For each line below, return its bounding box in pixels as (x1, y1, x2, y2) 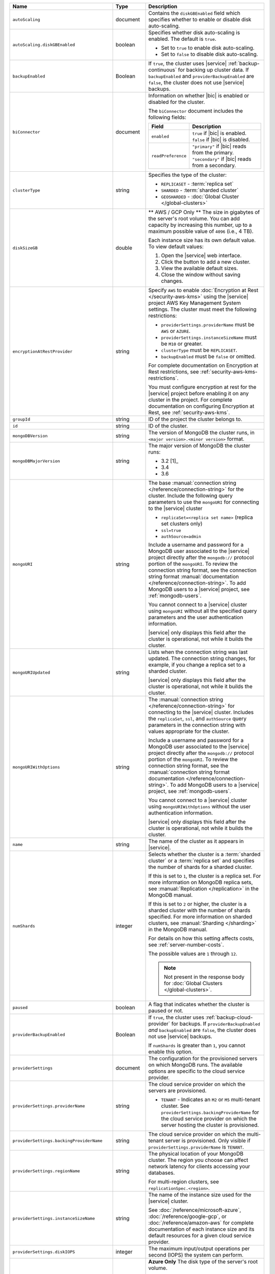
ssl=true (161, 528, 181, 533)
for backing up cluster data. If (178, 66, 249, 73)
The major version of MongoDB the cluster (148, 442, 251, 449)
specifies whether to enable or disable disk (148, 16, 252, 23)
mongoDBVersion (12, 433, 48, 438)
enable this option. (148, 1048, 193, 1055)
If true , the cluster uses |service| (148, 60, 227, 67)
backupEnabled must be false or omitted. (161, 353, 256, 360)
